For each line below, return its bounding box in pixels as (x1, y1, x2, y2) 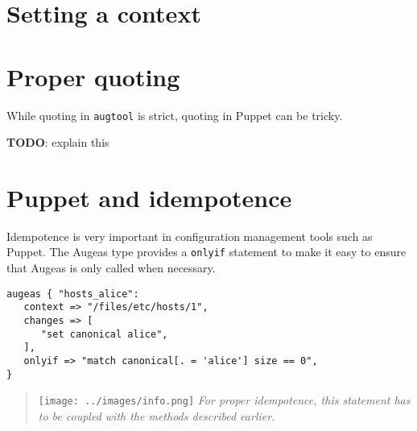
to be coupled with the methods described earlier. (38, 407, 275, 424)
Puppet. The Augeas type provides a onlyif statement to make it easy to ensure (6, 243, 407, 260)
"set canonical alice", (40, 328, 168, 340)
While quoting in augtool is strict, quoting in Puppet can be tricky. (6, 106, 343, 123)
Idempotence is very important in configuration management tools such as (6, 227, 373, 244)
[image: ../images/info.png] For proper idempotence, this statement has (38, 392, 411, 408)
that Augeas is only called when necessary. (6, 259, 216, 276)
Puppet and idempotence (6, 180, 292, 213)
